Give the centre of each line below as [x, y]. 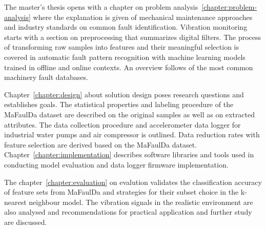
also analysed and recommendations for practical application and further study [128, 212]
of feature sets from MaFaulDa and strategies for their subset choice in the [121, 192]
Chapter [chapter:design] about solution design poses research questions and [124, 94]
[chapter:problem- [229, 7]
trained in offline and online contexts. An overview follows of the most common [129, 67]
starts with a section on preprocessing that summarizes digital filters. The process [133, 37]
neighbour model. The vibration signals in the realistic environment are [141, 202]
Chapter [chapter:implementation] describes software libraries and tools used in [129, 154]
